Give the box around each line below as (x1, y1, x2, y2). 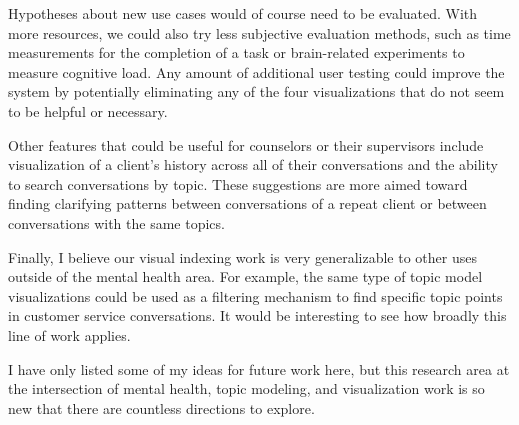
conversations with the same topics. (8, 212, 225, 233)
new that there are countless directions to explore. (8, 397, 315, 418)
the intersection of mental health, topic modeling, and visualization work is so (8, 378, 485, 399)
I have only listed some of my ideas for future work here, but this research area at (8, 358, 510, 379)
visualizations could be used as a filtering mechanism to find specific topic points (8, 285, 503, 306)
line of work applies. (8, 324, 131, 345)
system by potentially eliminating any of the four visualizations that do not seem (8, 81, 505, 102)
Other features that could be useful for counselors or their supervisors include (8, 134, 484, 155)
